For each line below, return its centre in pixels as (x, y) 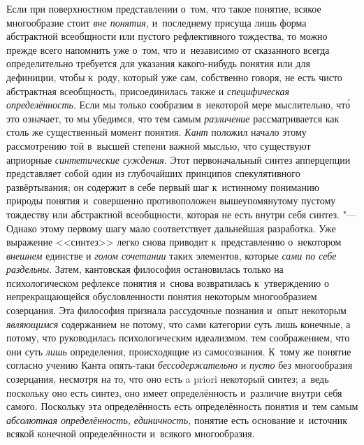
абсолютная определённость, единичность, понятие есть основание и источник (177, 419)
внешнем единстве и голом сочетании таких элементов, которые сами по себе (172, 255)
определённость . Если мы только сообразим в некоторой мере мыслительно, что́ (179, 105)
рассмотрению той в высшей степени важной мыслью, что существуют (159, 145)
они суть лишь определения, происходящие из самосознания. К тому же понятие (179, 351)
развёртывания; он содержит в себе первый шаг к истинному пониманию (163, 186)
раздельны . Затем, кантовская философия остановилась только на (145, 269)
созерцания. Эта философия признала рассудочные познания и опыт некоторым (176, 310)
